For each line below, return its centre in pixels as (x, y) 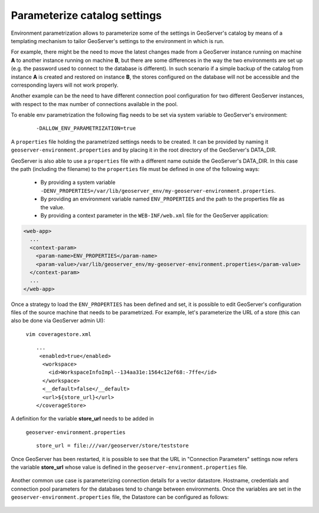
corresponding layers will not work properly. (65, 85)
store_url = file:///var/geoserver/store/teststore (113, 446)
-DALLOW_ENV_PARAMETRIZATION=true (86, 129)
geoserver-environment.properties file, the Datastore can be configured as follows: (120, 497)
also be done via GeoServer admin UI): (58, 321)
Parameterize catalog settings (86, 15)
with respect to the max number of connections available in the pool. (95, 104)
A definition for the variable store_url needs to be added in (82, 419)
